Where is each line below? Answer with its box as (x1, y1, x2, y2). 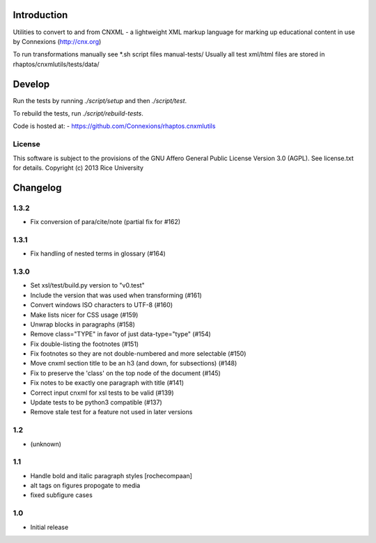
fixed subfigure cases (30, 491, 93, 499)
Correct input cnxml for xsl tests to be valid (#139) (30, 388, 174, 397)
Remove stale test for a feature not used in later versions (30, 408, 193, 416)
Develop (13, 78, 50, 90)
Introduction (13, 9, 68, 21)
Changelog (13, 182, 62, 194)
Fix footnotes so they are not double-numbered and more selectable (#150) (30, 349, 246, 358)
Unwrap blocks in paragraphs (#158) (30, 320, 136, 329)
